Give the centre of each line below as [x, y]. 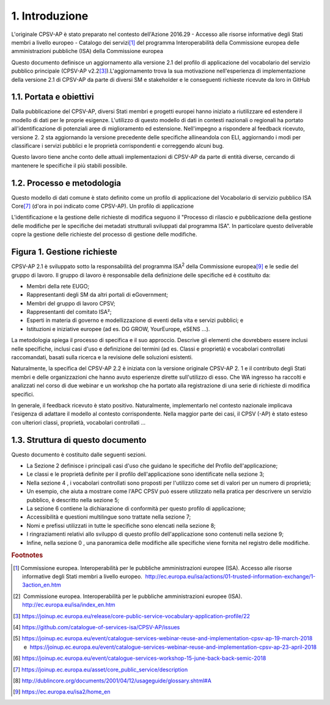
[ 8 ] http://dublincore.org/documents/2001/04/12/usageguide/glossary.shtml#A [112, 681]
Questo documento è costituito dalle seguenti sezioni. [79, 455]
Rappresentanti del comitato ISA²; [69, 312]
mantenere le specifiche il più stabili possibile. [69, 166]
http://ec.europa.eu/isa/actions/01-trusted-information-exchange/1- [230, 577]
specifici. [23, 394]
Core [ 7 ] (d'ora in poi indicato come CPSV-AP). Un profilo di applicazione [103, 206]
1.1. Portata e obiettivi [53, 97]
